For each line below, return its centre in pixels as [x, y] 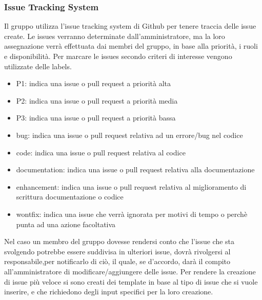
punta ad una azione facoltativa [66, 224]
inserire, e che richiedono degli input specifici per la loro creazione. [109, 292]
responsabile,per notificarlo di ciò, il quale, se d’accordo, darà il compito [117, 261]
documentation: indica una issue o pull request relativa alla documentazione [135, 169]
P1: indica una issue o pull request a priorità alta [93, 83]
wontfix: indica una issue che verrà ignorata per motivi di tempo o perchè [132, 214]
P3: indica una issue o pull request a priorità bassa [96, 118]
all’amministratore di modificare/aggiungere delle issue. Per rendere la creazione [130, 271]
